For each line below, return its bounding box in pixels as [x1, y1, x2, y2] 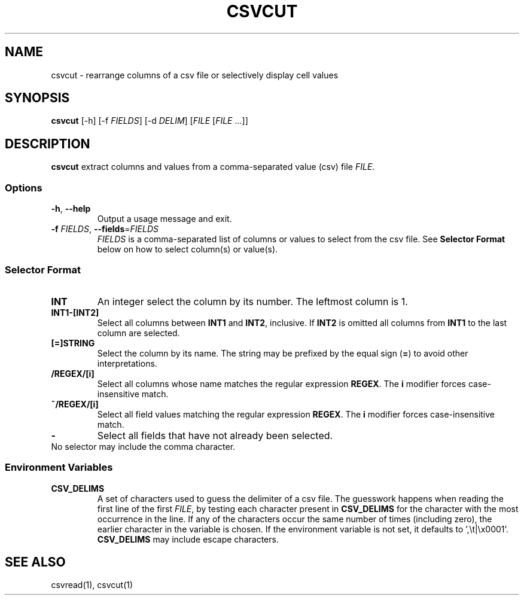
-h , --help [51, 203, 91, 214]
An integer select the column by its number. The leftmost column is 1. [97, 295, 408, 307]
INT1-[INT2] [51, 307, 99, 318]
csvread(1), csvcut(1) [51, 580, 133, 590]
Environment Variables [5, 461, 113, 474]
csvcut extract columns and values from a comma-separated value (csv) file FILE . [51, 162, 375, 172]
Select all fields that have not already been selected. [97, 429, 333, 441]
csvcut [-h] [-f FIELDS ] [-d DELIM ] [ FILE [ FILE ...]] [51, 115, 248, 126]
